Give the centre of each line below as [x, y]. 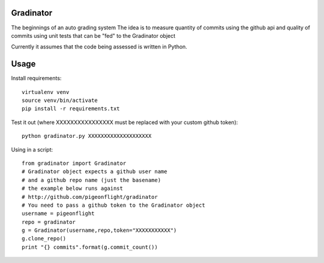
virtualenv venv [46, 92]
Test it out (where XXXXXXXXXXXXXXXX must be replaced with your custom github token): [124, 122]
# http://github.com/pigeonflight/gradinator [90, 197]
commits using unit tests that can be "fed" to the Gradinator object [93, 35]
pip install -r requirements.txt [71, 109]
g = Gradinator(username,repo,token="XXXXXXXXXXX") [99, 230]
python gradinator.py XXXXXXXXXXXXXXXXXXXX [87, 136]
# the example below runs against [72, 188]
